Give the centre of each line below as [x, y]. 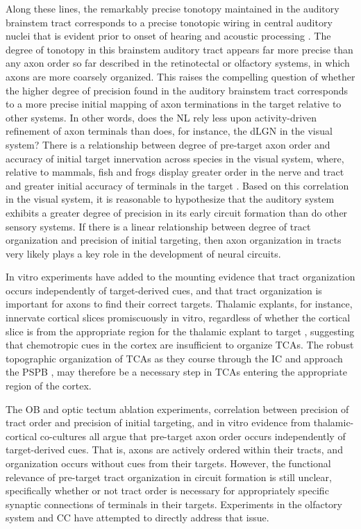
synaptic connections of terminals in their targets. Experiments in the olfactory [174, 504]
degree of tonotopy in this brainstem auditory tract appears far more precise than [179, 49]
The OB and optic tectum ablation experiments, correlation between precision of [177, 409]
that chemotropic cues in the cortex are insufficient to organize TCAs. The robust [180, 345]
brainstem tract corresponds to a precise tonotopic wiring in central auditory [169, 22]
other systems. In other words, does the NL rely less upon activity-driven [161, 117]
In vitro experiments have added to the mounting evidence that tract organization [180, 277]
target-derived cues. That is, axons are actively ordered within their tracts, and [174, 450]
